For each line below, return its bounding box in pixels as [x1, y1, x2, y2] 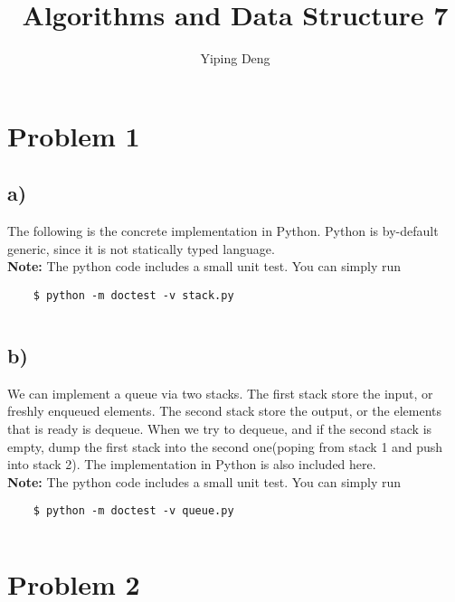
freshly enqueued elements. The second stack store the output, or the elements [7, 401, 442, 420]
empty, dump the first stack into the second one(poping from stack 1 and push [7, 437, 443, 456]
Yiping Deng [200, 49, 270, 68]
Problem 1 [7, 117, 140, 154]
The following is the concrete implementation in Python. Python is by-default [7, 221, 439, 240]
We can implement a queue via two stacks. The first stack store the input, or [7, 383, 433, 402]
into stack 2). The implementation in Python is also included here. [7, 455, 376, 474]
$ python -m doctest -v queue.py [33, 504, 234, 518]
